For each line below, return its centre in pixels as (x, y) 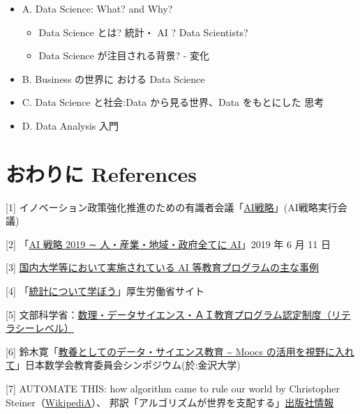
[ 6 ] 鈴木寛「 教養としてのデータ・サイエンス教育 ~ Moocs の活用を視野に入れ (180, 351)
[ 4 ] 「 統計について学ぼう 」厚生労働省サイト (105, 291)
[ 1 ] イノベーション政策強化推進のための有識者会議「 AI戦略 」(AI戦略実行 (172, 207)
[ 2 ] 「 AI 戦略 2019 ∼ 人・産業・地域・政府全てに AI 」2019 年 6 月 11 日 (168, 244)
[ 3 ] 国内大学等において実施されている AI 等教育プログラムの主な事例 (163, 267)
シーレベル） (44, 328)
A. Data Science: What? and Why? (97, 8)
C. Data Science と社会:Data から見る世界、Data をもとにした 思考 (173, 102)
